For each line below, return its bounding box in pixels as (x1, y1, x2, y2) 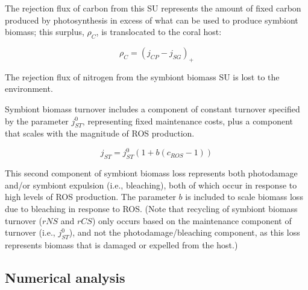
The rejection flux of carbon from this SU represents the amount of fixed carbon (5, 2, 301, 14)
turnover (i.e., (5, 226, 55, 239)
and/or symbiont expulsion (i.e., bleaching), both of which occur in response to (5, 178, 297, 191)
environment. (5, 82, 53, 95)
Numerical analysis (5, 268, 125, 286)
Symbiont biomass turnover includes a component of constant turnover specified (5, 102, 300, 115)
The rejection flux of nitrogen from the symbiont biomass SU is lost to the (5, 70, 280, 83)
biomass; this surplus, (5, 25, 84, 38)
